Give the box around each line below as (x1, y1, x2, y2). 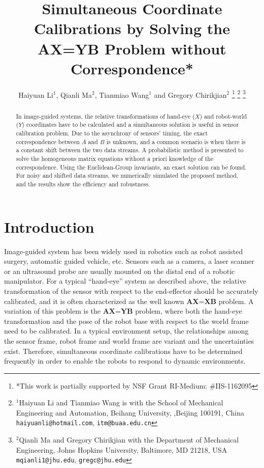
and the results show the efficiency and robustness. (16, 179, 150, 188)
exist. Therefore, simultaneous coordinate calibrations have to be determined (4, 345, 243, 356)
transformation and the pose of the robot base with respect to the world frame (4, 315, 249, 326)
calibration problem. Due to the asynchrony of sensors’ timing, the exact (16, 129, 208, 137)
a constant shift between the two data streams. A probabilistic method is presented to (16, 146, 244, 154)
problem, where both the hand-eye (135, 306, 242, 316)
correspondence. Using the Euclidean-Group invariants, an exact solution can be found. (16, 162, 247, 171)
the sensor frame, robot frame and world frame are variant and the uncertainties (4, 335, 254, 346)
